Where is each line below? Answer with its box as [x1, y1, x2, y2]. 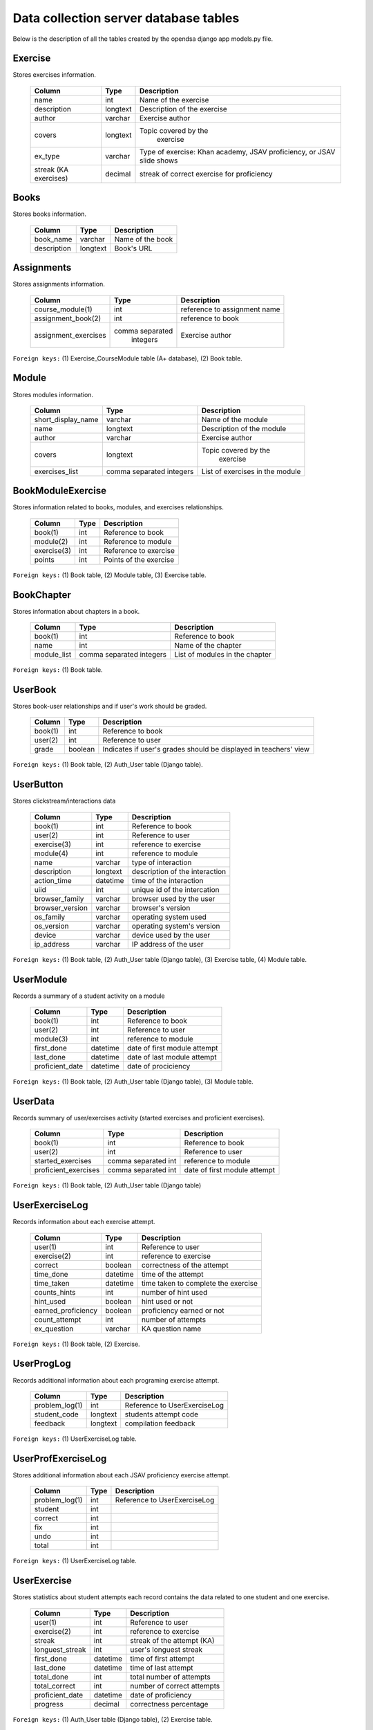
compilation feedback [124, 1419, 195, 1428]
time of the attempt [142, 1269, 204, 1279]
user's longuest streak [130, 1644, 203, 1654]
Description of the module [201, 424, 287, 433]
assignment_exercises [34, 330, 106, 340]
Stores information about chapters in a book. [12, 607, 140, 615]
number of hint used [142, 1287, 208, 1297]
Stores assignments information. [12, 280, 105, 289]
